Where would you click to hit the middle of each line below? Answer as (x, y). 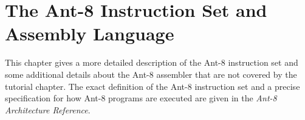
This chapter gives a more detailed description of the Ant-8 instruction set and (152, 62)
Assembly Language (90, 33)
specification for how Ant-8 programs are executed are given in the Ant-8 (141, 98)
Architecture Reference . (48, 109)
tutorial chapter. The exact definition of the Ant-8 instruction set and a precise (152, 86)
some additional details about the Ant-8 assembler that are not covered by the (151, 74)
